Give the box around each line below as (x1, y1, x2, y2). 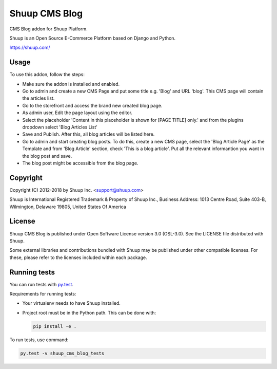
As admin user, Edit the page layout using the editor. (22, 109, 133, 116)
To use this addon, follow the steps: (9, 71, 85, 78)
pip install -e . (33, 323, 77, 329)
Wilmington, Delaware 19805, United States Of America (9, 204, 127, 210)
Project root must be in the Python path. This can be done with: (22, 309, 156, 316)
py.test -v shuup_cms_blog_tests (20, 350, 105, 356)
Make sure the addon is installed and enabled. (22, 81, 120, 87)
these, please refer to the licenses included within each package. (9, 254, 147, 261)
